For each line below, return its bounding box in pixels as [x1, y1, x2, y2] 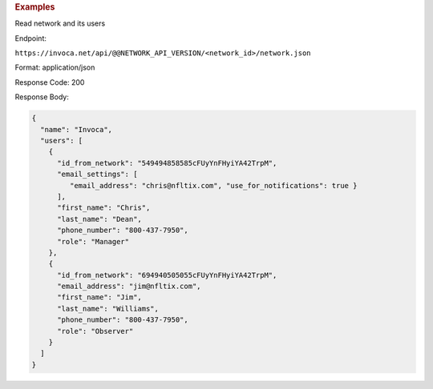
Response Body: [14, 92, 70, 102]
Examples [14, 2, 55, 12]
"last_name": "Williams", [57, 304, 160, 313]
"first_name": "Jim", [57, 293, 142, 302]
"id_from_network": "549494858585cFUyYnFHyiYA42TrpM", [57, 158, 277, 167]
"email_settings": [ [57, 170, 138, 179]
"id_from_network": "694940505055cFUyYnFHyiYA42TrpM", [57, 271, 277, 279]
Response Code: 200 [14, 77, 85, 87]
